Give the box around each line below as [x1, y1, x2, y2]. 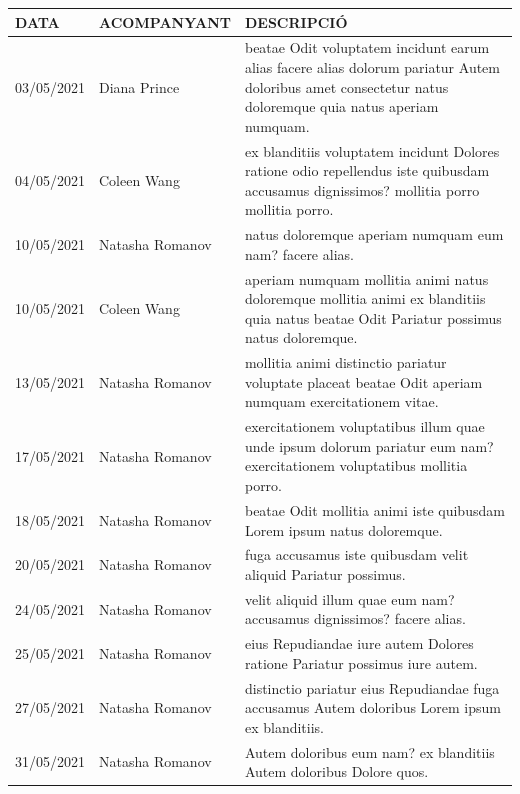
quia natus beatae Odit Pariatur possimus [244, 307, 502, 328]
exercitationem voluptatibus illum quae [244, 416, 485, 437]
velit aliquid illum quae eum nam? [244, 588, 455, 609]
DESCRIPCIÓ [244, 11, 348, 32]
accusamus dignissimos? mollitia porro [244, 179, 480, 200]
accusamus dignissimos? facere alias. [244, 608, 466, 629]
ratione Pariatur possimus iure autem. [244, 652, 478, 673]
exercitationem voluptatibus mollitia [244, 455, 468, 476]
